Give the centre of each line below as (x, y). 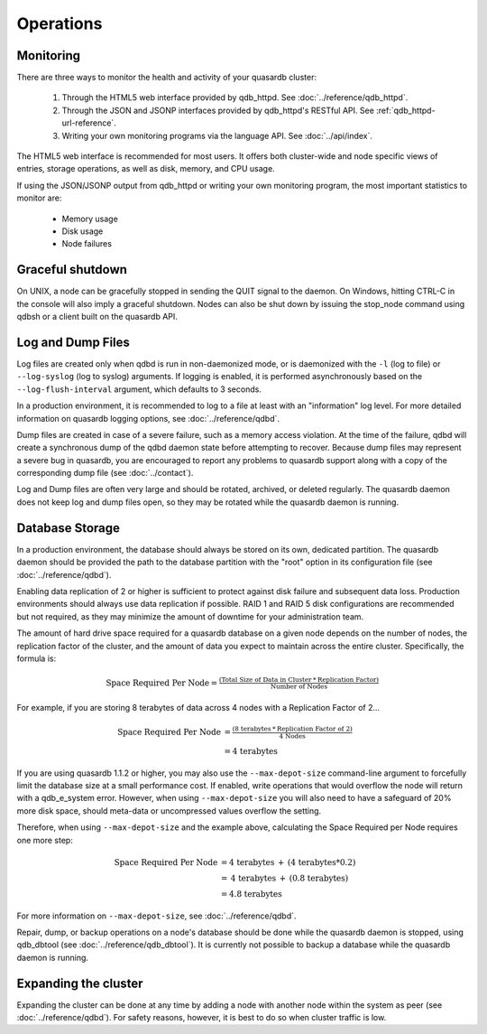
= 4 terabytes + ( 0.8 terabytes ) (285, 878)
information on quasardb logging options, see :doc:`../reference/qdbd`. (148, 418)
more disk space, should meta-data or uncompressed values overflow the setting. (169, 810)
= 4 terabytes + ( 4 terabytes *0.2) (289, 862)
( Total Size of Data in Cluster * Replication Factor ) (299, 680)
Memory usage (90, 219)
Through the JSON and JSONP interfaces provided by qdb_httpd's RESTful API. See (218, 110)
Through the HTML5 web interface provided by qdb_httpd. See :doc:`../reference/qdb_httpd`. (235, 98)
